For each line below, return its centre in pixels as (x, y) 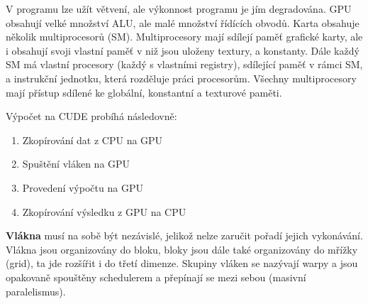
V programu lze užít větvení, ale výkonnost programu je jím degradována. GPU (179, 9)
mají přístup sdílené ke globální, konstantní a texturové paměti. (144, 92)
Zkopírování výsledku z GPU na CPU (104, 211)
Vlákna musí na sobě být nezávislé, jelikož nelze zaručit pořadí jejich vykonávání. (184, 235)
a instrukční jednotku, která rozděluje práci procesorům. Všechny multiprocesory (181, 78)
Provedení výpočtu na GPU (83, 187)
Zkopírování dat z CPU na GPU (93, 140)
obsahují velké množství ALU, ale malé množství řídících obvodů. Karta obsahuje (183, 22)
